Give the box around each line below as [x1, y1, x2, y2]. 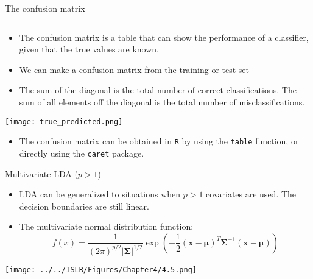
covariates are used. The [206, 188, 297, 200]
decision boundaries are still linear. [19, 199, 149, 212]
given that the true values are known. [19, 43, 160, 55]
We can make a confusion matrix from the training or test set [19, 63, 249, 76]
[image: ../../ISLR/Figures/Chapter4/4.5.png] [5, 265, 197, 274]
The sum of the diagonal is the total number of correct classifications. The [19, 83, 297, 96]
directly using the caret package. [19, 146, 144, 159]
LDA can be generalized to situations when [19, 188, 181, 200]
